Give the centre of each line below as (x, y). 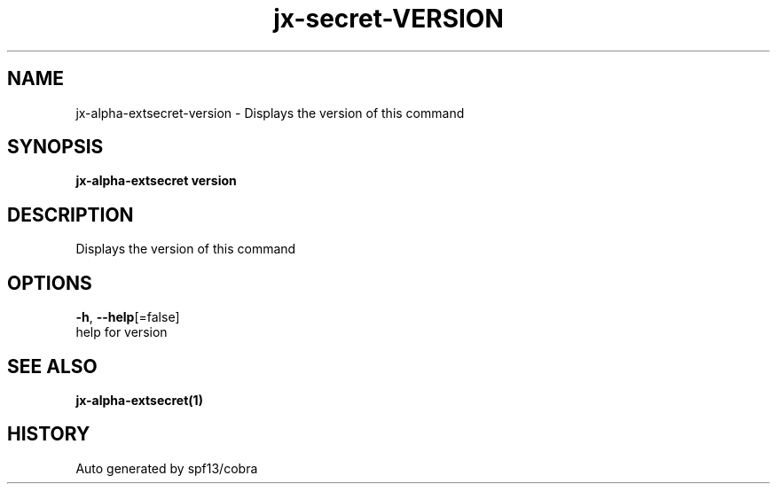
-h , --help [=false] (128, 317)
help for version (122, 332)
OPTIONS (50, 283)
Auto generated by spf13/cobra (167, 468)
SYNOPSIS (55, 147)
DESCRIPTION (71, 214)
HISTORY (49, 434)
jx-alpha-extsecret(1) (139, 400)
